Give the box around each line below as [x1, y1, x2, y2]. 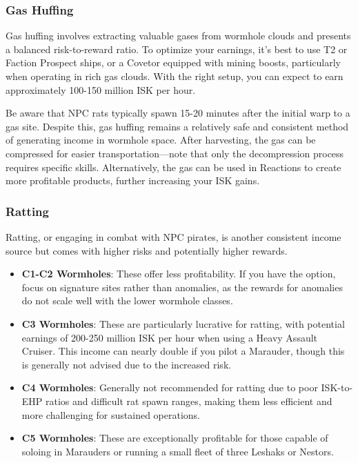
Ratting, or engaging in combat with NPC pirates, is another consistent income [6, 229, 341, 244]
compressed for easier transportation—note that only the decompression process [6, 146, 344, 160]
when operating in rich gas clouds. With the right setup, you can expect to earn [6, 69, 344, 83]
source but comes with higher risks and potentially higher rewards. [6, 243, 288, 257]
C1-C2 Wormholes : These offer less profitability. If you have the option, [21, 266, 336, 281]
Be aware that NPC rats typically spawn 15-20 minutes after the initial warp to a [6, 106, 350, 120]
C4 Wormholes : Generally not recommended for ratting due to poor [21, 380, 318, 395]
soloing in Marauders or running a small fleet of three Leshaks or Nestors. [21, 444, 334, 458]
